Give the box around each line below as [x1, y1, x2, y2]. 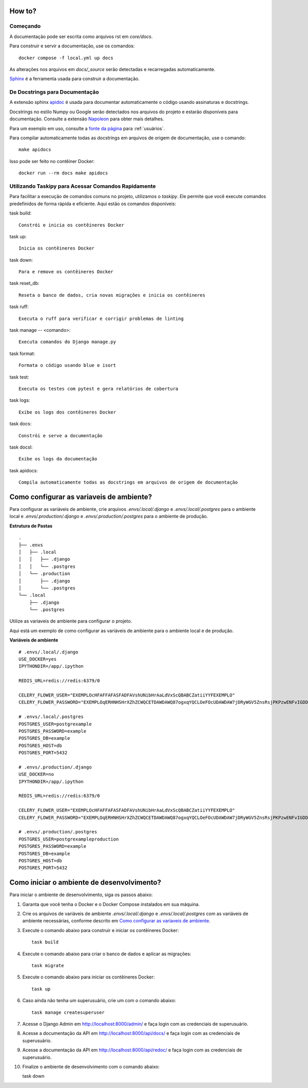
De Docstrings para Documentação [9, 88, 99, 96]
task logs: [9, 397, 30, 403]
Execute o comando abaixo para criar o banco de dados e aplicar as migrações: [22, 951, 191, 957]
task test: [9, 373, 29, 380]
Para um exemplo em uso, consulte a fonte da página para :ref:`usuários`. [9, 125, 165, 131]
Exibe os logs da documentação [18, 456, 98, 462]
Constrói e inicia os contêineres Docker [18, 222, 124, 228]
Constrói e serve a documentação [18, 433, 103, 438]
